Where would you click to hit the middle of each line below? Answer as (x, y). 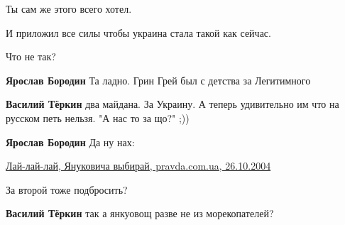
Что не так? (31, 56)
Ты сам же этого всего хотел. (69, 9)
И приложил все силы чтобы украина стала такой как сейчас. (138, 32)
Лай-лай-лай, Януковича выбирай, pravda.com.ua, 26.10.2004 (138, 166)
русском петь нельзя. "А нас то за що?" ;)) (98, 117)
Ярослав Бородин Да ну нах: (70, 142)
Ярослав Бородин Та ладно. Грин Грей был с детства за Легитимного (158, 80)
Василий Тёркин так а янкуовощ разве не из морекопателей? (140, 213)
